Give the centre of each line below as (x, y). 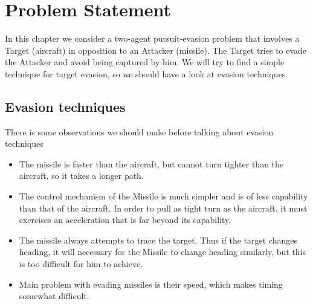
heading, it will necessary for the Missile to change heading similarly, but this (163, 252)
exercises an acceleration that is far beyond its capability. (125, 220)
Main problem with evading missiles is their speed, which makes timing (151, 284)
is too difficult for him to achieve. (81, 264)
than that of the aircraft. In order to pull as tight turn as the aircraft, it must (163, 208)
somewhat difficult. (54, 296)
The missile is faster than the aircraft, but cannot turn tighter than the (151, 163)
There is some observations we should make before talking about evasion (139, 131)
